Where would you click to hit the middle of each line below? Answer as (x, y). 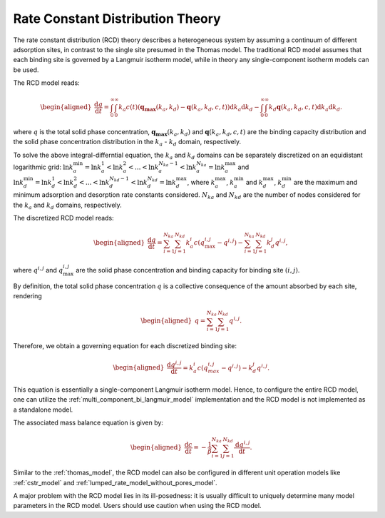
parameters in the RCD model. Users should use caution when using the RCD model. (137, 506)
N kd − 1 (119, 179)
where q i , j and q (38, 270)
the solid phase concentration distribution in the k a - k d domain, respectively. (127, 143)
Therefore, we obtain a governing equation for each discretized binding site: (125, 346)
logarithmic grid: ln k (43, 167)
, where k (201, 182)
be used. (26, 70)
